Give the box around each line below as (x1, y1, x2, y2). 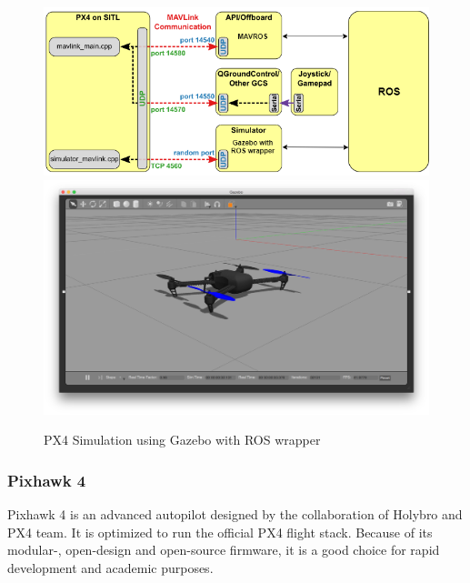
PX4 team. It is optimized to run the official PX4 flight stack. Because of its (7, 522, 433, 541)
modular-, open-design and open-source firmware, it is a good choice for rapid (7, 540, 440, 559)
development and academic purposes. (7, 558, 214, 577)
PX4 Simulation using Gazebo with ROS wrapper (44, 430, 321, 449)
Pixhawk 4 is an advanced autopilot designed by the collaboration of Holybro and (7, 505, 463, 524)
